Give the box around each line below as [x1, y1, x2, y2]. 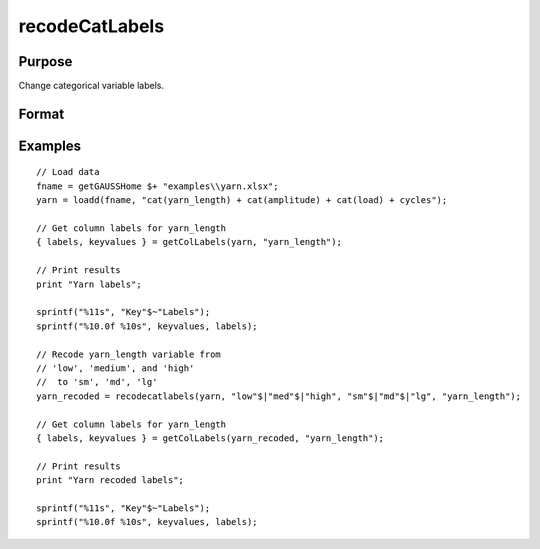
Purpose [18, 53, 73, 70]
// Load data [36, 166, 100, 178]
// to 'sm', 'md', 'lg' [36, 376, 158, 388]
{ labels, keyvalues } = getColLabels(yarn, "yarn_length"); [36, 236, 342, 248]
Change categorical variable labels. [18, 80, 165, 92]
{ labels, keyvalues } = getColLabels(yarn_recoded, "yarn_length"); [36, 432, 385, 444]
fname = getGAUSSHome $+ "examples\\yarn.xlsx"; [36, 180, 279, 192]
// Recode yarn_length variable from [36, 348, 222, 360]
